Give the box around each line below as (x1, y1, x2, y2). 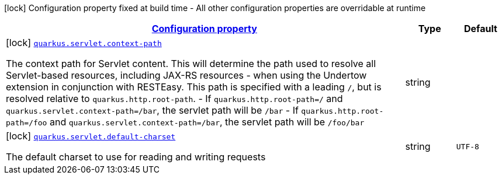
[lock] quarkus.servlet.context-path (6, 37, 162, 48)
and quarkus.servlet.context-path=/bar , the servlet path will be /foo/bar (49, 116, 365, 128)
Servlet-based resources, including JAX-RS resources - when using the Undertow (6, 69, 367, 81)
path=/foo (6, 118, 47, 127)
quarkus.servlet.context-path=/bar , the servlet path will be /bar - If (6, 104, 299, 116)
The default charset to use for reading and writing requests (6, 151, 266, 163)
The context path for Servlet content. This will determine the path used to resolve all (6, 58, 376, 69)
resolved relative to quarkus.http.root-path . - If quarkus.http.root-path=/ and (6, 93, 343, 104)
